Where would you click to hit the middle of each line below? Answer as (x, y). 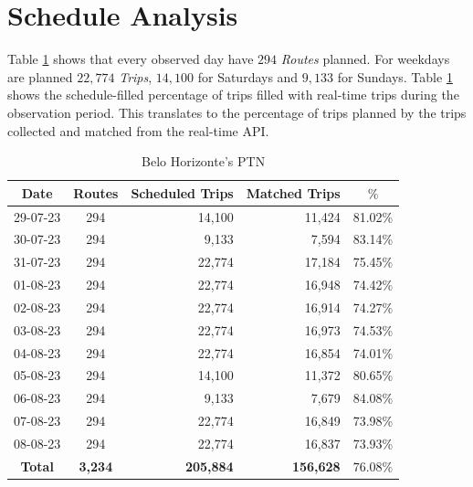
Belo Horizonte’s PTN (204, 161)
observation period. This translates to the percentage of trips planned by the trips (237, 112)
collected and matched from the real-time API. (138, 130)
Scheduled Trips (182, 192)
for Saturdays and (248, 76)
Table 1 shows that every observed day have (131, 59)
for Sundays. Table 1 (395, 76)
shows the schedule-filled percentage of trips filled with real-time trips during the (233, 95)
